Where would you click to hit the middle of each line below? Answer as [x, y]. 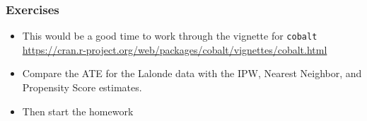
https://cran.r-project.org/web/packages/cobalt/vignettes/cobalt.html [175, 49]
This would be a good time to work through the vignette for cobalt [170, 36]
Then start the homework [78, 111]
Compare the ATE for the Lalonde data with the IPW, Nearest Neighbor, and [192, 73]
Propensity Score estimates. [82, 87]
